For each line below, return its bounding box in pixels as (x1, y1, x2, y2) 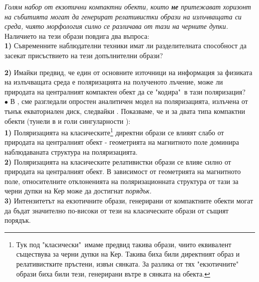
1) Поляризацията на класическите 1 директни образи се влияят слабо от (4, 126, 224, 137)
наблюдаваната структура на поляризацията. (4, 146, 138, 157)
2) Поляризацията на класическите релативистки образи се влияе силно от (4, 156, 231, 167)
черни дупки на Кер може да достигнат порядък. (4, 186, 152, 196)
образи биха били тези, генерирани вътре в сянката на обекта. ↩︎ (16, 268, 210, 279)
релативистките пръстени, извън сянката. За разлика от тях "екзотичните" (16, 258, 239, 269)
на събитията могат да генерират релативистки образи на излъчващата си (4, 11, 242, 21)
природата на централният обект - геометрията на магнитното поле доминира (4, 137, 239, 147)
